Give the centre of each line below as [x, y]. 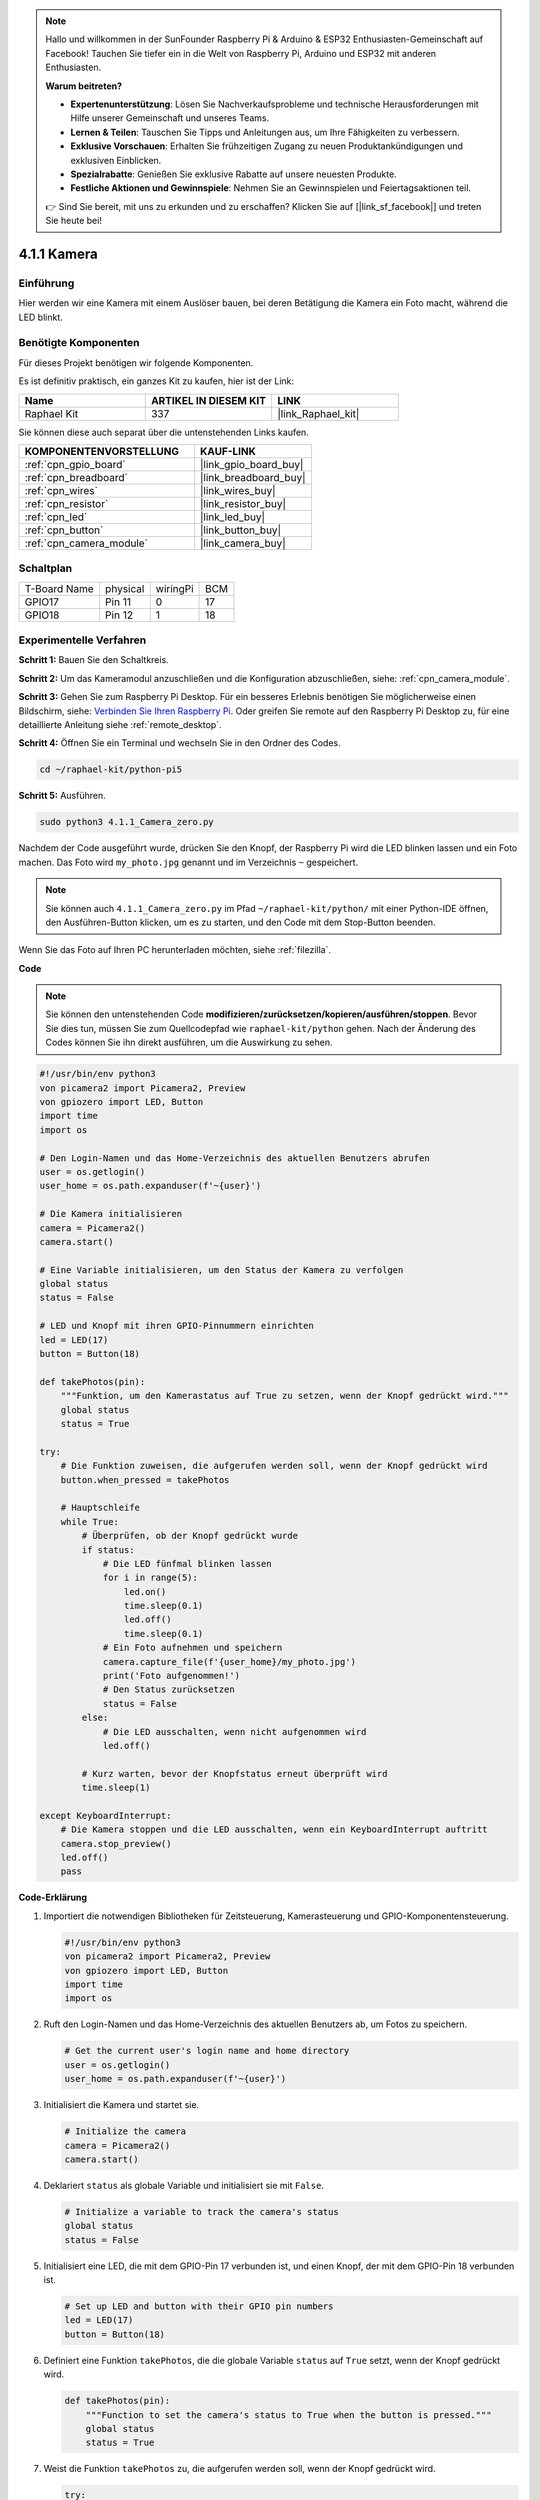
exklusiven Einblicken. [116, 160]
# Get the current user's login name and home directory [207, 2051]
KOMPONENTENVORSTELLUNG [102, 451]
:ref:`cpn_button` [64, 530]
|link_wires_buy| [238, 490]
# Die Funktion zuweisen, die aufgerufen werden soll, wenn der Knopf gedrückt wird [274, 1466]
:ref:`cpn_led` [56, 517]
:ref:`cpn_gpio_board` [75, 464]
